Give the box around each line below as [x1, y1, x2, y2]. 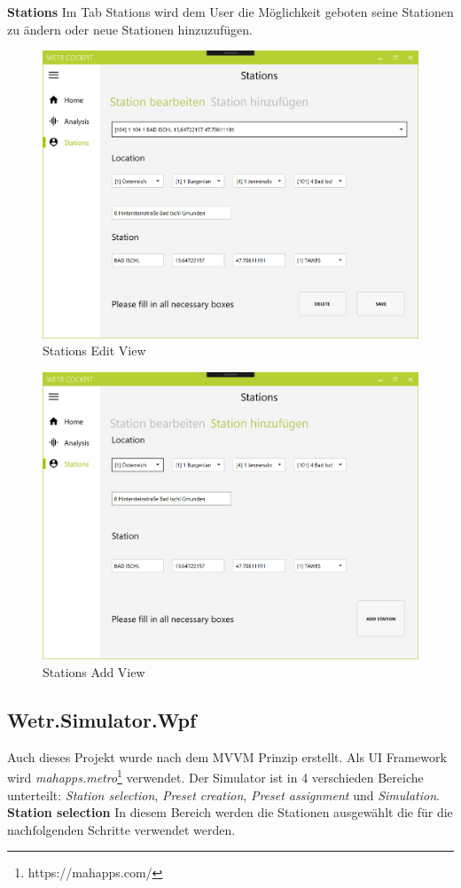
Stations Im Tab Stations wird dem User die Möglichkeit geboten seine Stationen [7, 3, 454, 20]
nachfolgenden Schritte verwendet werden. [7, 820, 236, 838]
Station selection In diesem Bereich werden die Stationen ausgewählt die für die [7, 803, 453, 822]
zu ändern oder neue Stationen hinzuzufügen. [7, 19, 254, 38]
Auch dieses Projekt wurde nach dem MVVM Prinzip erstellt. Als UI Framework [7, 747, 447, 766]
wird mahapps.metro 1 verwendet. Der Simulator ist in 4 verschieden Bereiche [7, 766, 424, 787]
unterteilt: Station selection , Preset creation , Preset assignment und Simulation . [7, 785, 440, 804]
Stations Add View [43, 663, 145, 681]
